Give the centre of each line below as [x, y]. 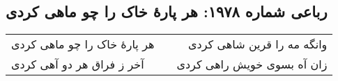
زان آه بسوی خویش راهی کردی [252, 64]
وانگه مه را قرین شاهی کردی [258, 44]
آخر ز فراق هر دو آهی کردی [78, 64]
